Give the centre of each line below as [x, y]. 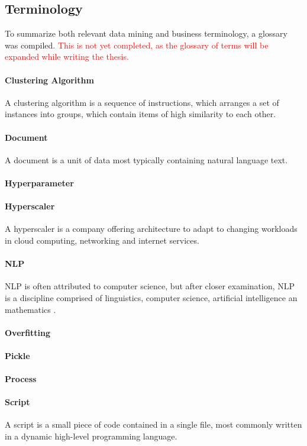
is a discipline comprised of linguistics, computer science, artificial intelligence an [151, 297]
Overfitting [28, 332]
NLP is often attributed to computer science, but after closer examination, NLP [150, 286]
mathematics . [30, 309]
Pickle [17, 355]
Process [21, 379]
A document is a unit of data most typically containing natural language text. [146, 159]
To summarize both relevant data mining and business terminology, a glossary [146, 33]
